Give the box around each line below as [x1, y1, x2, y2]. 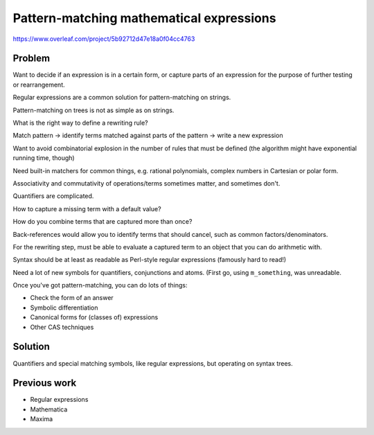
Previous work [12, 378, 77, 389]
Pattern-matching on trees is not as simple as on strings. [12, 106, 175, 114]
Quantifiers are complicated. [12, 192, 94, 200]
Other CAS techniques [30, 323, 94, 331]
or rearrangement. [12, 80, 65, 89]
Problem [12, 53, 51, 64]
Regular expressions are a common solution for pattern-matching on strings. [12, 94, 231, 102]
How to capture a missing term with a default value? [12, 204, 162, 213]
